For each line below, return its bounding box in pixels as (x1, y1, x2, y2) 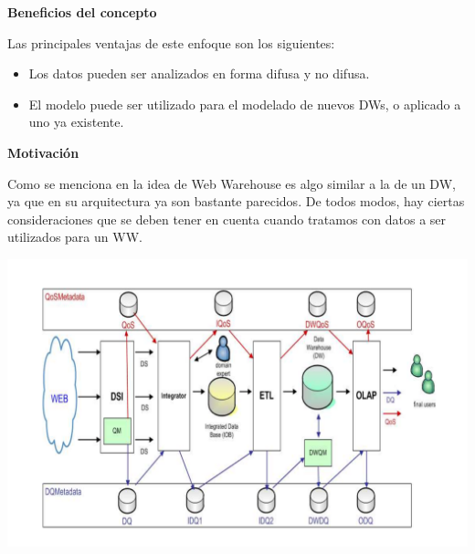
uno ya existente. (28, 112, 124, 131)
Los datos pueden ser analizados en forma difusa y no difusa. (28, 64, 370, 83)
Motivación (7, 142, 79, 162)
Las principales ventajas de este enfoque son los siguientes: (7, 33, 335, 52)
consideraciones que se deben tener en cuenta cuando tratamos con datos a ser (7, 209, 447, 228)
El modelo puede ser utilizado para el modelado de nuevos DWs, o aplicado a (28, 94, 461, 113)
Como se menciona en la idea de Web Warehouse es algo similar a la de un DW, (7, 173, 456, 193)
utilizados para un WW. (7, 227, 142, 246)
